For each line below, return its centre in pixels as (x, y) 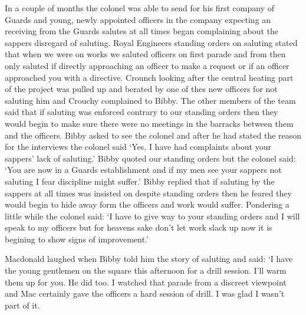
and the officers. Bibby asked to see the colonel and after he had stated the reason (153, 135)
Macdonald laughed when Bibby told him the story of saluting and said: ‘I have (149, 259)
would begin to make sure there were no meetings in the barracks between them (149, 123)
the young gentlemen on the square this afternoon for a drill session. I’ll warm (146, 270)
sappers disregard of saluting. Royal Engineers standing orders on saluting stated (151, 42)
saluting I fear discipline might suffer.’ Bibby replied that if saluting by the (140, 181)
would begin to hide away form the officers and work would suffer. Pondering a (147, 204)
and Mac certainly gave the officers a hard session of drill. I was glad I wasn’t (145, 293)
